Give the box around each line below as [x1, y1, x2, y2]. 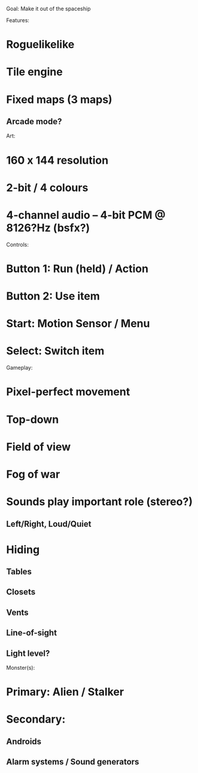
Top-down [6, 412, 59, 426]
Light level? [6, 648, 50, 658]
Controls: [6, 241, 29, 248]
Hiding [6, 543, 40, 556]
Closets [6, 587, 36, 597]
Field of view [6, 440, 71, 454]
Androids [6, 736, 42, 747]
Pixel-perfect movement [6, 385, 130, 399]
